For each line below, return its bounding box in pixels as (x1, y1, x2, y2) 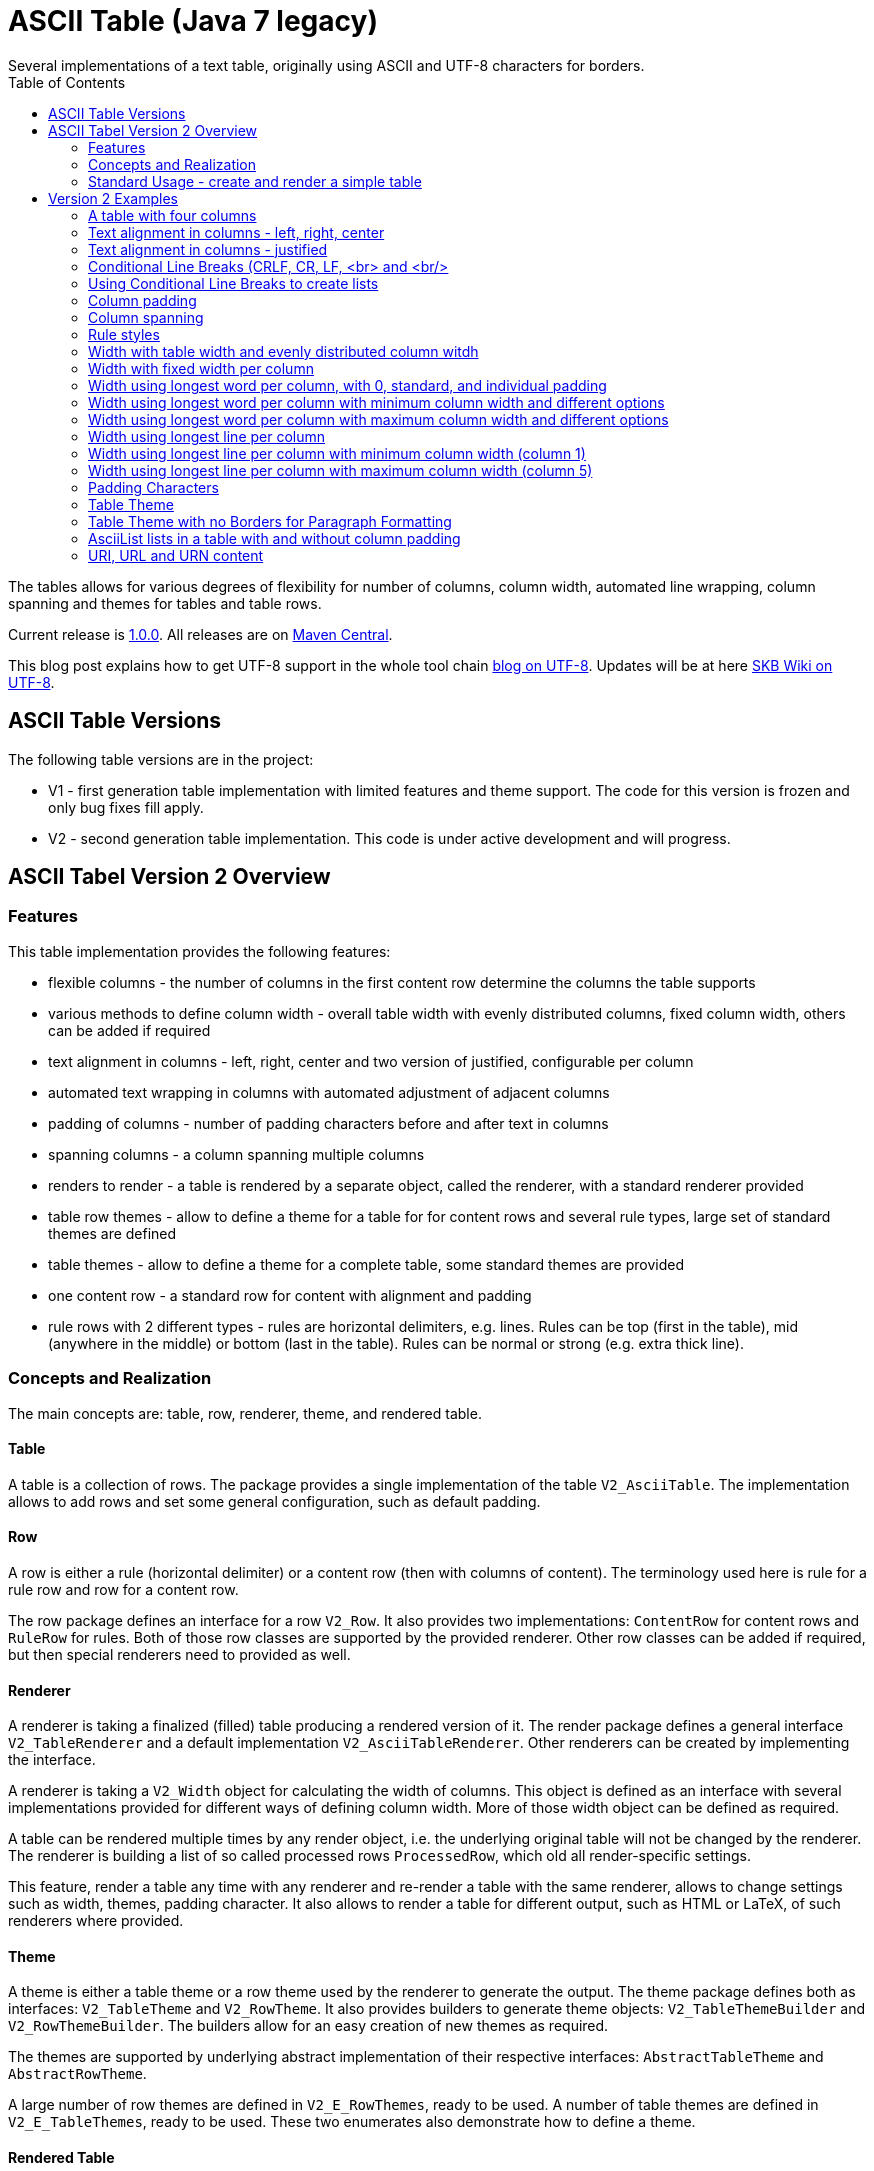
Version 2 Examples (48, 189, 178, 207)
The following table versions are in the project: (8, 750, 314, 768)
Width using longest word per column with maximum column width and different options (88, 410, 669, 428)
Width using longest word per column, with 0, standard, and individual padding (88, 376, 607, 394)
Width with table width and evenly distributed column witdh (88, 342, 479, 360)
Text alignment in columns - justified (88, 240, 328, 258)
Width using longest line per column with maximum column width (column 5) (88, 461, 593, 479)
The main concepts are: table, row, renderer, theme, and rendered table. (8, 1404, 482, 1422)
